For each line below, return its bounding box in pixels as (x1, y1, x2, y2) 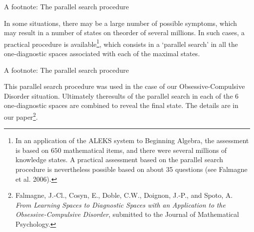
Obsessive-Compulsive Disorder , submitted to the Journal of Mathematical (15, 209, 239, 219)
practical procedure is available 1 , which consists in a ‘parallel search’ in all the (4, 37, 238, 49)
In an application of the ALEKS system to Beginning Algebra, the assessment (15, 135, 249, 146)
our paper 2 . (4, 110, 38, 122)
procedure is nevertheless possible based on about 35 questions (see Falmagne (15, 164, 248, 174)
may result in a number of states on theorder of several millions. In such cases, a (4, 27, 245, 38)
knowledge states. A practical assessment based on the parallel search (15, 154, 223, 165)
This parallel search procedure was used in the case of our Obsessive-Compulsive (4, 81, 245, 91)
